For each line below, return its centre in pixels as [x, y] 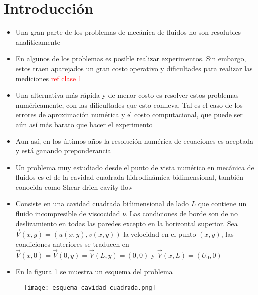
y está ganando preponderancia [63, 151]
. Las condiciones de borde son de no [182, 214]
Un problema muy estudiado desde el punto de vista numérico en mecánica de [135, 167]
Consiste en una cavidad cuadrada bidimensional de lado [102, 204]
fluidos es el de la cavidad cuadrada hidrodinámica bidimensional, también [129, 177]
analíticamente [38, 42]
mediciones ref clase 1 [49, 78]
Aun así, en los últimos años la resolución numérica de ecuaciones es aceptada [134, 141]
